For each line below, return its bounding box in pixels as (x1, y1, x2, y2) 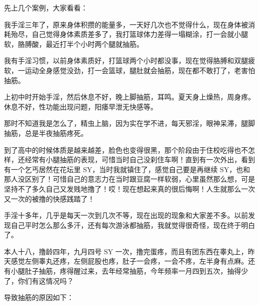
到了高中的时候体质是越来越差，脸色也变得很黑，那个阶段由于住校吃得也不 (4, 144, 248, 155)
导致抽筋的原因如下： (4, 292, 74, 303)
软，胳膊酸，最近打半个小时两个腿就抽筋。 (4, 38, 143, 49)
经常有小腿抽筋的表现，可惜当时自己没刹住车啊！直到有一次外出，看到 (24, 154, 255, 165)
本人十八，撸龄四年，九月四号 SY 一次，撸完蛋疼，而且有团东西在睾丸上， (4, 246, 248, 256)
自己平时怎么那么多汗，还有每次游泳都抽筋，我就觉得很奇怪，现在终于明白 (10, 219, 255, 230)
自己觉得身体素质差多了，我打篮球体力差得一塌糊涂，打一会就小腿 (31, 29, 248, 39)
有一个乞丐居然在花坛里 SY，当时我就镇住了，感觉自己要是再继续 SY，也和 (4, 164, 250, 174)
